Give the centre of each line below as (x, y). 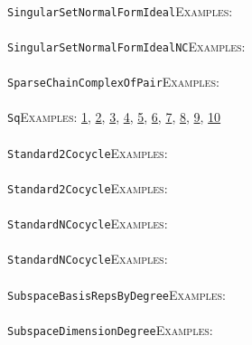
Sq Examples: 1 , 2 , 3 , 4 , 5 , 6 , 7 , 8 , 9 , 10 (114, 117)
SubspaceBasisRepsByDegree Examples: (117, 294)
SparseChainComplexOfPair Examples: (113, 82)
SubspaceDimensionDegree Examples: (110, 329)
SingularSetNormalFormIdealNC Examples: (126, 46)
